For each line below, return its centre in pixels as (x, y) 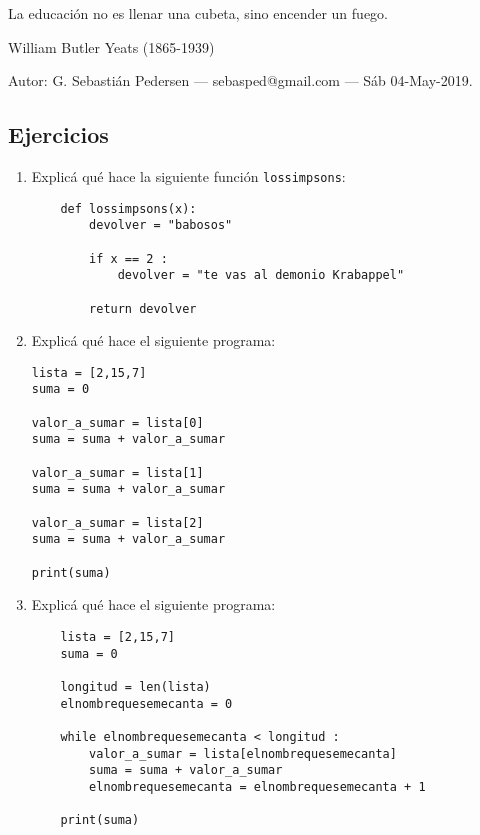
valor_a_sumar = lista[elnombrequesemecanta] (243, 753)
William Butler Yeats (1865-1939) (111, 46)
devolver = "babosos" (161, 225)
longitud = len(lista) (135, 686)
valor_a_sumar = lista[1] (117, 472)
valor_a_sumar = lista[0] (117, 422)
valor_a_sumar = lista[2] (117, 522)
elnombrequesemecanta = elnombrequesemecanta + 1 (257, 786)
